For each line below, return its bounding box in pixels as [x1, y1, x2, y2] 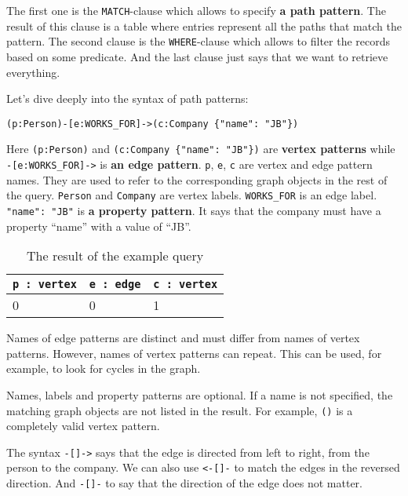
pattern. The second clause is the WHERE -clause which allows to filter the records [6, 33, 391, 49]
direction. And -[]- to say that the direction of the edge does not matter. [6, 475, 362, 491]
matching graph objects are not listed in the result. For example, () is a [6, 402, 353, 418]
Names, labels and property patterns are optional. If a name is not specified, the [6, 386, 393, 403]
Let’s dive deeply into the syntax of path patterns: [6, 90, 249, 107]
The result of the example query [27, 246, 204, 265]
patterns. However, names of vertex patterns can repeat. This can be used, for [6, 345, 382, 361]
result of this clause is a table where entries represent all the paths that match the [6, 17, 402, 34]
